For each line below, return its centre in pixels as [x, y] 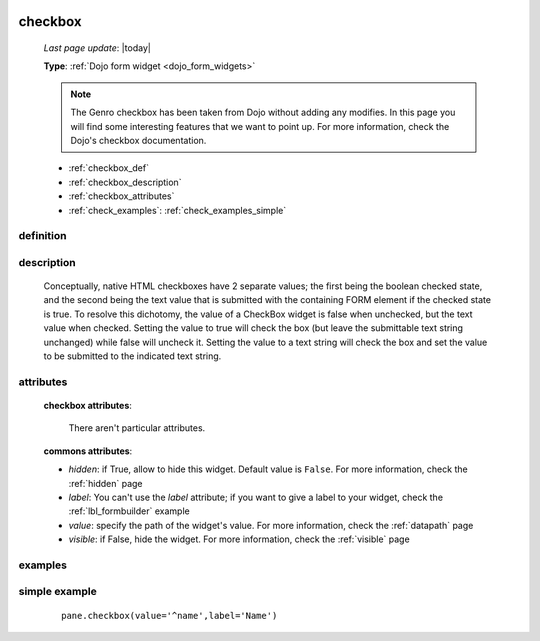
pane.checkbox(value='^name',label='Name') [169, 615]
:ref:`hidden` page [105, 483]
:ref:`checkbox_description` [125, 182]
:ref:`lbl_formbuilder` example [129, 511]
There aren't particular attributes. [137, 428]
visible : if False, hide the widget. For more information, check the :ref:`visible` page [239, 539]
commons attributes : [88, 451]
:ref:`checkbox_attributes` [121, 196]
